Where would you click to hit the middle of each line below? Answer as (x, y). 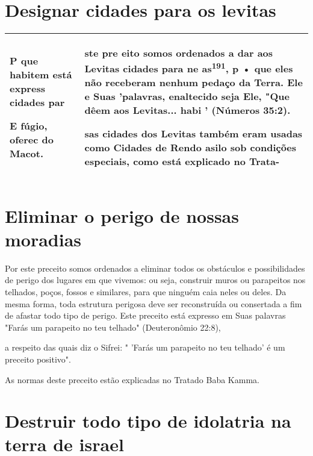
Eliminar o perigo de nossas (122, 215)
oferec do (32, 140)
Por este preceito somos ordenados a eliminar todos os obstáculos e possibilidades (155, 268)
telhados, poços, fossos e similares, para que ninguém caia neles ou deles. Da (146, 291)
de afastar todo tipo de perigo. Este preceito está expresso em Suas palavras (145, 315)
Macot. (27, 154)
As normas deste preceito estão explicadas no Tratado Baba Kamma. (132, 379)
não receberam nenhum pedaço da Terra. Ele (194, 83)
